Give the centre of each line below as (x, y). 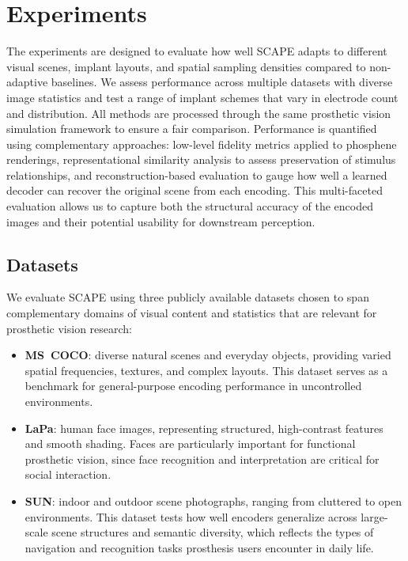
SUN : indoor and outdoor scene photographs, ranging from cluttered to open (213, 500)
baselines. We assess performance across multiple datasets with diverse (222, 82)
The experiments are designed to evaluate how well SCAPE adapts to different (197, 51)
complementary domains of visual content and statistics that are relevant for (192, 313)
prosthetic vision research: (70, 328)
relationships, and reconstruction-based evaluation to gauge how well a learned (197, 174)
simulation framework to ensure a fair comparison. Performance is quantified (192, 129)
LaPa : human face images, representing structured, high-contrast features (204, 428)
